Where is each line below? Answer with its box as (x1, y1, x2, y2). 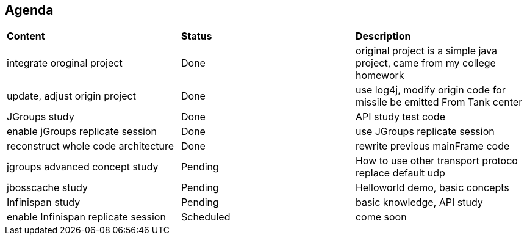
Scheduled (181, 211, 231, 224)
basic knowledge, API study (355, 196, 483, 209)
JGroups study (7, 111, 74, 123)
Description (355, 30, 411, 43)
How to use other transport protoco (355, 155, 518, 167)
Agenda (5, 2, 54, 18)
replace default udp (355, 167, 445, 180)
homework (355, 69, 404, 82)
